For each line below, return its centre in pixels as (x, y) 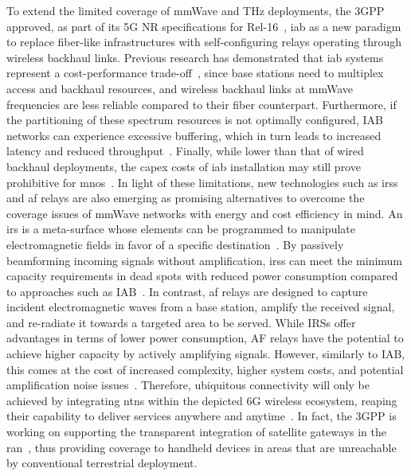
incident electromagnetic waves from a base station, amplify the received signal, (201, 307)
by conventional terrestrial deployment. (102, 463)
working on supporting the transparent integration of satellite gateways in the (196, 432)
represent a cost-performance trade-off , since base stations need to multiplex (195, 73)
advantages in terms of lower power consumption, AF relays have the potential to (205, 338)
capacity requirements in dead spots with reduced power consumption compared (202, 276)
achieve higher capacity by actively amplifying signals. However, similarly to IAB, (206, 354)
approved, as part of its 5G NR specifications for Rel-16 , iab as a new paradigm (204, 26)
